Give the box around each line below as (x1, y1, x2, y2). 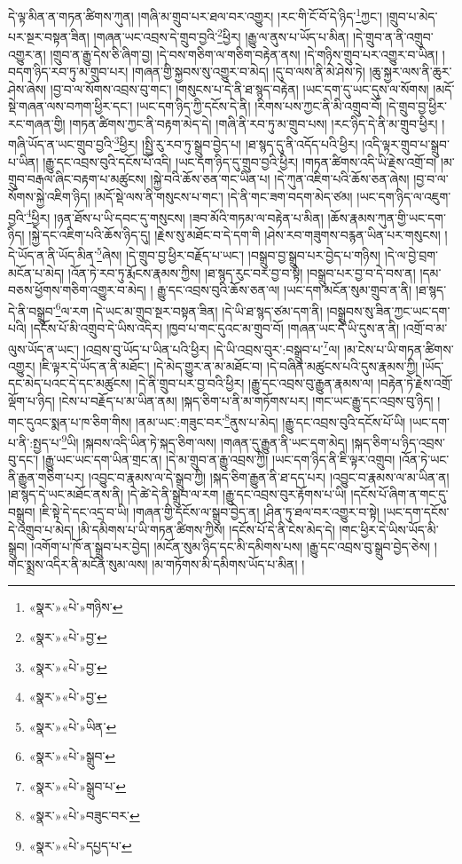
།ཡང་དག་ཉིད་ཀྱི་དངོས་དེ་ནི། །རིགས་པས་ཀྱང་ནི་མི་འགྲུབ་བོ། (136, 97, 382, 115)
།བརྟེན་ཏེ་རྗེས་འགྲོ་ (377, 374, 453, 392)
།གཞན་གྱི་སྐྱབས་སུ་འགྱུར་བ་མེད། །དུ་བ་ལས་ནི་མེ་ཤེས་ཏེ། (131, 62, 365, 81)
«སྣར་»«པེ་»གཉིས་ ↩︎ (28, 598, 123, 616)
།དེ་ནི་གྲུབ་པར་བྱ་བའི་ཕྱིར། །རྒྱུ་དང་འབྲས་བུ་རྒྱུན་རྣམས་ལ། (136, 374, 374, 392)
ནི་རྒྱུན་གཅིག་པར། (8, 467, 85, 486)
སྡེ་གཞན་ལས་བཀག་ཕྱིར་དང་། (8, 97, 133, 115)
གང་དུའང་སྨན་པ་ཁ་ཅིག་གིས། (8, 412, 132, 431)
